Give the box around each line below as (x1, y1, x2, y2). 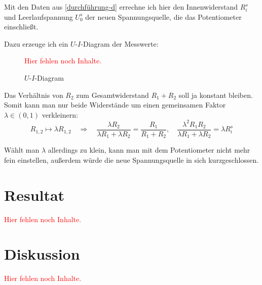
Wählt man (4, 145, 40, 155)
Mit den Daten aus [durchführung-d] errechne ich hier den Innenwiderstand (4, 2, 238, 12)
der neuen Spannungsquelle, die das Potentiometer (85, 11, 242, 22)
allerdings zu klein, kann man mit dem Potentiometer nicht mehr (48, 145, 250, 155)
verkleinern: (42, 109, 78, 120)
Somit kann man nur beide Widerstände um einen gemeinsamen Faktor (4, 99, 226, 110)
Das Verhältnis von (4, 89, 63, 100)
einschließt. (4, 21, 39, 32)
